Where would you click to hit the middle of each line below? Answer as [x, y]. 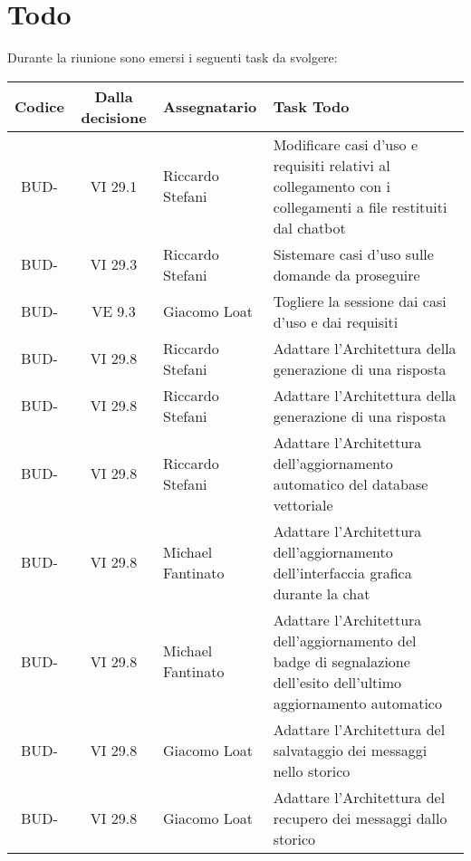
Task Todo [311, 107]
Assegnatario [210, 107]
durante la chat [322, 593]
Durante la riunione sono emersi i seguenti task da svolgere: [173, 57]
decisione [114, 117]
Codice [39, 107]
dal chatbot [309, 227]
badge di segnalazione [341, 661]
